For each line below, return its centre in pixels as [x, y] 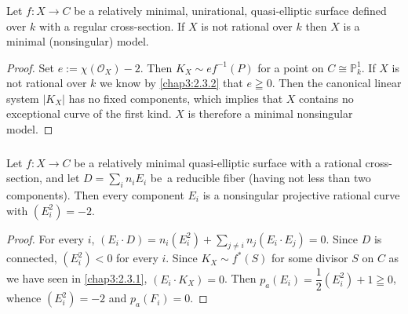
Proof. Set [30, 67]
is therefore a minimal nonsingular [270, 113]
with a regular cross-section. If [112, 26]
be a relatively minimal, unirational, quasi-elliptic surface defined [230, 10]
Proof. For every [45, 238]
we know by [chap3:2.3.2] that [171, 83]
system [23, 98]
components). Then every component [95, 194]
